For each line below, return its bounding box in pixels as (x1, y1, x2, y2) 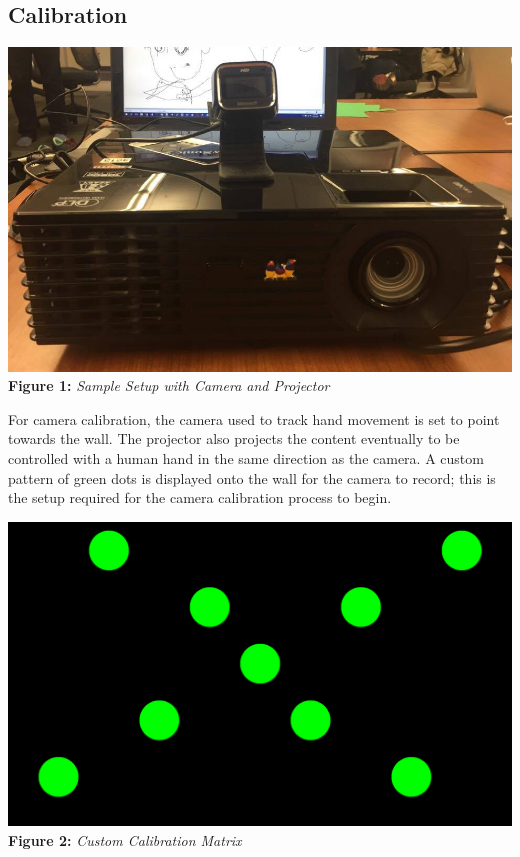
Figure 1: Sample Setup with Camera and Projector (8, 375, 330, 396)
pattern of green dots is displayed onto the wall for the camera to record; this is (8, 467, 496, 488)
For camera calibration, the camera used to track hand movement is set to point (8, 408, 500, 429)
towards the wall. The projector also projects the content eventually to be (8, 428, 460, 449)
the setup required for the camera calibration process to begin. (8, 487, 392, 508)
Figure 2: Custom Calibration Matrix (8, 829, 242, 850)
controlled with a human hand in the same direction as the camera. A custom (8, 448, 484, 469)
